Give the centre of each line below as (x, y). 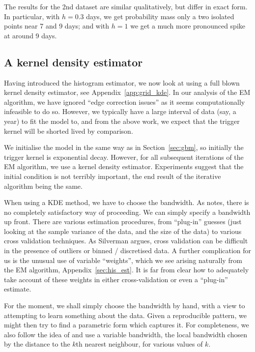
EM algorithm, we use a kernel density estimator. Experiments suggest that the (124, 166)
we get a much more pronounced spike (188, 26)
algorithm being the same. (43, 186)
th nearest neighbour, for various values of (139, 344)
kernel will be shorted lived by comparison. (69, 131)
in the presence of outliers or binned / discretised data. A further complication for (128, 250)
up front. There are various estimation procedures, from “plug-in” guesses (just (123, 221)
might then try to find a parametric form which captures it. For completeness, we (127, 325)
